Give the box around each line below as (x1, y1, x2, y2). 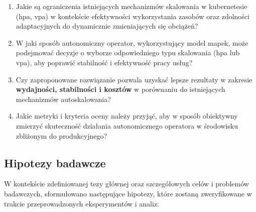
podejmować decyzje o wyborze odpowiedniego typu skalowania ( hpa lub (16, 47, 240, 58)
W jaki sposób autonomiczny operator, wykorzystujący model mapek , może (16, 37, 248, 48)
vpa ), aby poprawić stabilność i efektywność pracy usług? (16, 57, 193, 67)
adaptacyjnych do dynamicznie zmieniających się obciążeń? (16, 21, 198, 31)
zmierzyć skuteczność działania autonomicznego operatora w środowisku (16, 120, 238, 131)
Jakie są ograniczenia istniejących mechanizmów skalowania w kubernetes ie (16, 1, 247, 11)
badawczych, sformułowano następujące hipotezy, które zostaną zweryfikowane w (4, 188, 252, 198)
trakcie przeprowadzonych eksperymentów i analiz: (4, 198, 159, 208)
